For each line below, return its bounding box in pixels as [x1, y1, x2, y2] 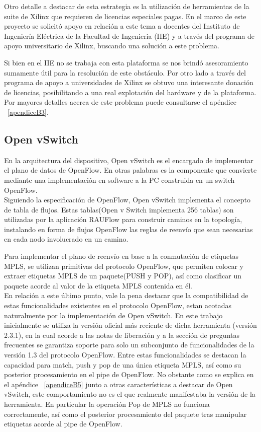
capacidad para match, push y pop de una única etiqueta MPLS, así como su [4, 359, 241, 370]
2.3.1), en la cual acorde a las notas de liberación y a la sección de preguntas [4, 329, 239, 340]
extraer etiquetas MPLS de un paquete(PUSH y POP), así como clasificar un [4, 270, 242, 281]
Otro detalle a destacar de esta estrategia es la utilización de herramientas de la [4, 1, 249, 11]
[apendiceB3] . [8, 106, 49, 117]
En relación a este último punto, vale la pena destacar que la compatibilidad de [4, 290, 248, 301]
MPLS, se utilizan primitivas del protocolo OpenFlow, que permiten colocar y [4, 260, 243, 271]
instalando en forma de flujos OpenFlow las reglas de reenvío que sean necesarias [4, 224, 253, 234]
